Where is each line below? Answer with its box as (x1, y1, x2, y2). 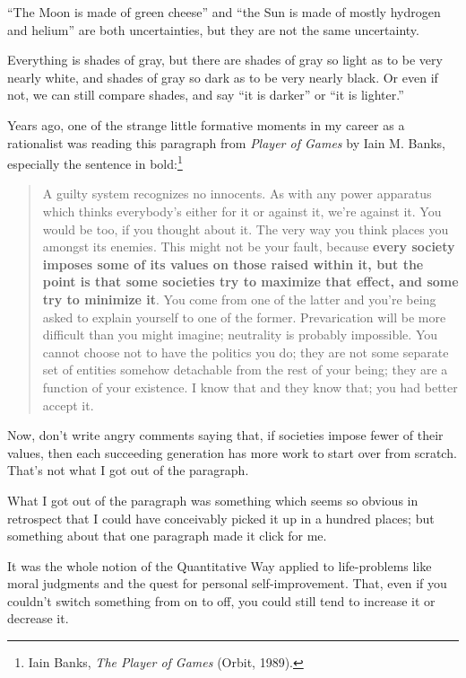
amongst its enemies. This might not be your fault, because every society (42, 237, 455, 256)
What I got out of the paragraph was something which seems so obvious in (7, 490, 419, 509)
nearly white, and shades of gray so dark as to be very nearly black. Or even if (7, 67, 438, 86)
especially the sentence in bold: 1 (7, 152, 183, 172)
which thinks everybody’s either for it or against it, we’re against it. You (42, 202, 442, 220)
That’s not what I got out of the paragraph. (7, 461, 249, 480)
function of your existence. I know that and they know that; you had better (42, 377, 458, 396)
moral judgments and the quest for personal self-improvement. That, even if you (7, 574, 447, 593)
